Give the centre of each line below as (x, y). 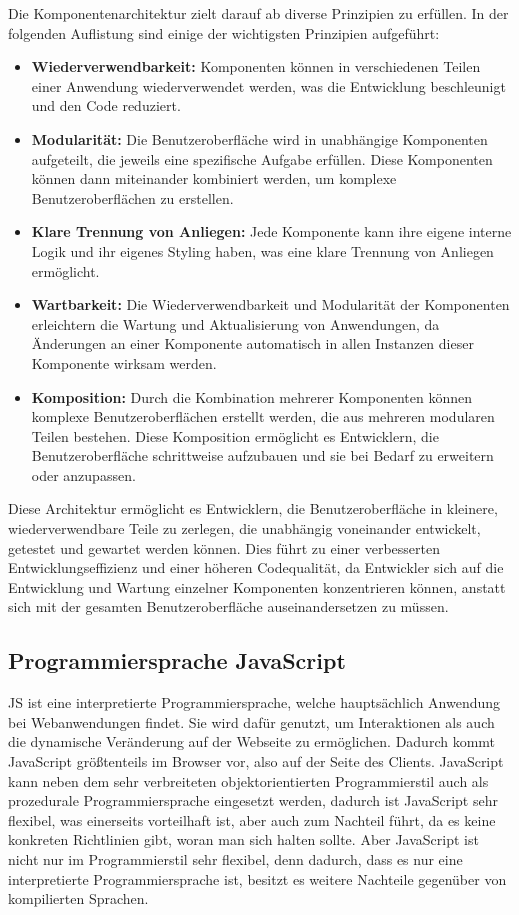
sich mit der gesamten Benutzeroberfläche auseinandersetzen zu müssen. (228, 606)
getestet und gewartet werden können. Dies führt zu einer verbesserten (224, 547)
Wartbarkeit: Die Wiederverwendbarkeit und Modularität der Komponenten (270, 304)
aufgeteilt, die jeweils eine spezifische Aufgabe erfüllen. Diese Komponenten (262, 158)
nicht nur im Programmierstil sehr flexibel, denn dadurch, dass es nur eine (235, 858)
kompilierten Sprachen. (78, 898)
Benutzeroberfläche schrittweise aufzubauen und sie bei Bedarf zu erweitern (262, 455)
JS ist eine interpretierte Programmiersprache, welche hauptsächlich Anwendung (254, 702)
